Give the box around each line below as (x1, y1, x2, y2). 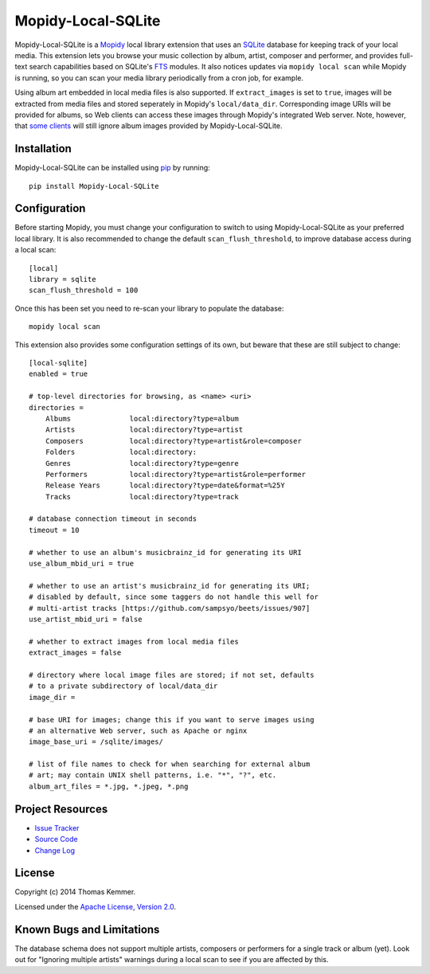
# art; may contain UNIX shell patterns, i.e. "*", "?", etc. (29, 771, 277, 780)
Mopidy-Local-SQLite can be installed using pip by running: (14, 163, 210, 173)
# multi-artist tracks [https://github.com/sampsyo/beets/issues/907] (29, 604, 311, 612)
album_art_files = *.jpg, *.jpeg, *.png (29, 781, 189, 791)
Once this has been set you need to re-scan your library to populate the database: (14, 303, 284, 313)
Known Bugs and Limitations (14, 922, 160, 936)
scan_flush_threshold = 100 (29, 286, 139, 295)
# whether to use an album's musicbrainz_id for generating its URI (29, 548, 302, 557)
